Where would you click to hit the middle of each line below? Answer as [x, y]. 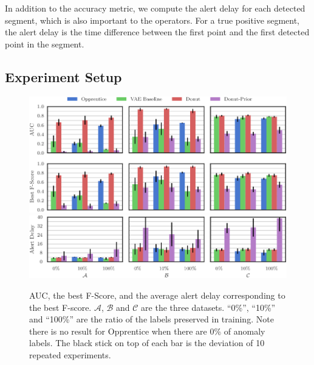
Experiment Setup [63, 76]
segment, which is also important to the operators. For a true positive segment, [152, 20]
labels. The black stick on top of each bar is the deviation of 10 [147, 343]
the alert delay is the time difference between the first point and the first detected [157, 32]
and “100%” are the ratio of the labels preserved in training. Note [152, 319]
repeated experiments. [70, 355]
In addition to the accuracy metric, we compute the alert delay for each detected [155, 8]
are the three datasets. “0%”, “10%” [208, 307]
